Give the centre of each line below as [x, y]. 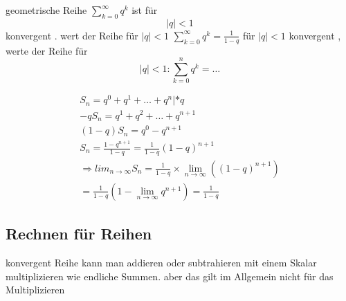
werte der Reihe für [47, 50]
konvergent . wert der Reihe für [72, 35]
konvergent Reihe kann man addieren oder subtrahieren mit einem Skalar [161, 263]
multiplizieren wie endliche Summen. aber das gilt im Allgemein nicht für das [170, 276]
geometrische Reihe [46, 10]
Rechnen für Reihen [79, 234]
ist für [145, 10]
